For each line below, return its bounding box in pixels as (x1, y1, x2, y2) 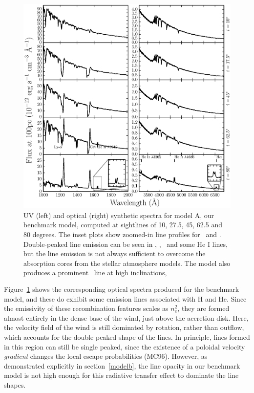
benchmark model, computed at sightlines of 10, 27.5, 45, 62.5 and (23, 219, 222, 230)
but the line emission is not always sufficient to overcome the (23, 248, 206, 259)
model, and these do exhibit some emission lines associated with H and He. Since (4, 293, 247, 304)
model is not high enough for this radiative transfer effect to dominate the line (4, 370, 239, 380)
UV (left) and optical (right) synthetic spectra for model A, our (23, 210, 214, 220)
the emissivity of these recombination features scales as (4, 303, 169, 313)
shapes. (4, 379, 26, 390)
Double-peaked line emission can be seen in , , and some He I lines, (23, 239, 228, 249)
